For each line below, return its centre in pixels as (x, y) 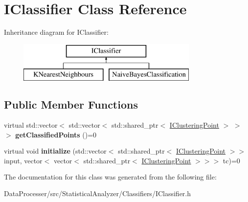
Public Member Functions (71, 104)
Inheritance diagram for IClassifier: (56, 32)
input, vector (23, 160)
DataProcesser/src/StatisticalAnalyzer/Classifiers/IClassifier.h (98, 193)
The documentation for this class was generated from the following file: (110, 177)
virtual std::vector (31, 125)
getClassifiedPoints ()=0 (56, 134)
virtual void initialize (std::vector (55, 151)
